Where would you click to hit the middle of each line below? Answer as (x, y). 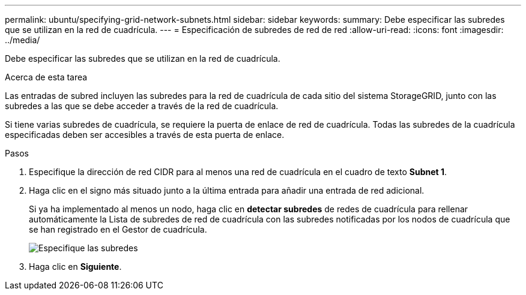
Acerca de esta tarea (46, 77)
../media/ (23, 40)
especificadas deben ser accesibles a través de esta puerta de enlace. (145, 135)
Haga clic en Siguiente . (75, 267)
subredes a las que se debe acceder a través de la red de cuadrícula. (142, 106)
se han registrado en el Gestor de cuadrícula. (118, 229)
